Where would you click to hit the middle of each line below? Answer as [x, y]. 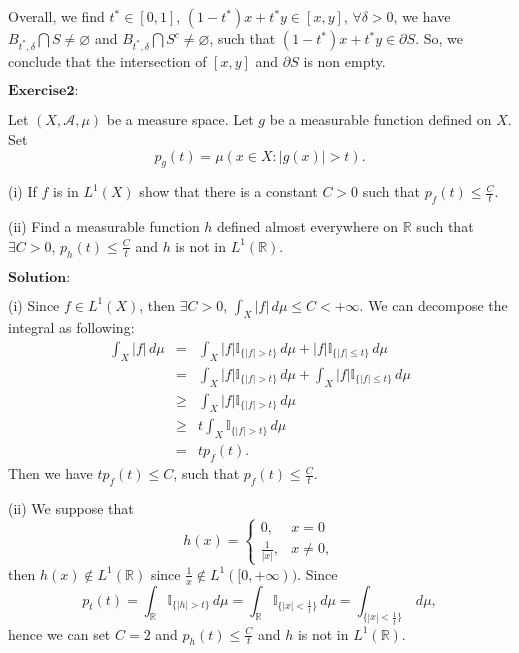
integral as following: [71, 327]
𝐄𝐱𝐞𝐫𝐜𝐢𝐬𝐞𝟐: [43, 91]
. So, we [439, 38]
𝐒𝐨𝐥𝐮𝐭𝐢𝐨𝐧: [39, 277]
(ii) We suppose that [71, 507]
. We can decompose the [433, 304]
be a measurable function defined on [380, 119]
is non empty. [344, 60]
